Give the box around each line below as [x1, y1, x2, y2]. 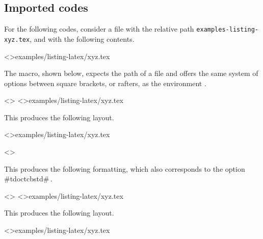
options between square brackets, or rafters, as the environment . [4, 77, 206, 88]
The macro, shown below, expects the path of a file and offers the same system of [4, 68, 258, 78]
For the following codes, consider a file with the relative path [4, 23, 194, 34]
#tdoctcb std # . [4, 173, 52, 184]
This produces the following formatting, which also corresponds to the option [4, 163, 245, 174]
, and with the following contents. [30, 33, 135, 44]
